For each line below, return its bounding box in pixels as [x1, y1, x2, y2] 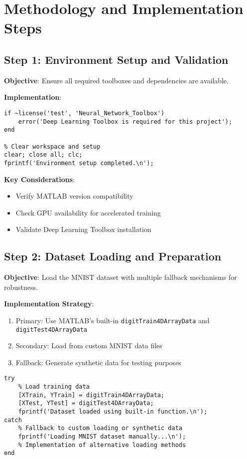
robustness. [4, 281, 38, 292]
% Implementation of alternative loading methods [18, 441, 186, 449]
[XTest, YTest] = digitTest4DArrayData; [18, 400, 154, 407]
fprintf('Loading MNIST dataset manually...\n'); [18, 433, 186, 440]
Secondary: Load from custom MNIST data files [15, 340, 162, 351]
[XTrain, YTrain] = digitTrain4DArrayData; [18, 391, 165, 399]
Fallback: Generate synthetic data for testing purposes [15, 357, 181, 367]
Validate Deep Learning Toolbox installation [15, 224, 151, 234]
